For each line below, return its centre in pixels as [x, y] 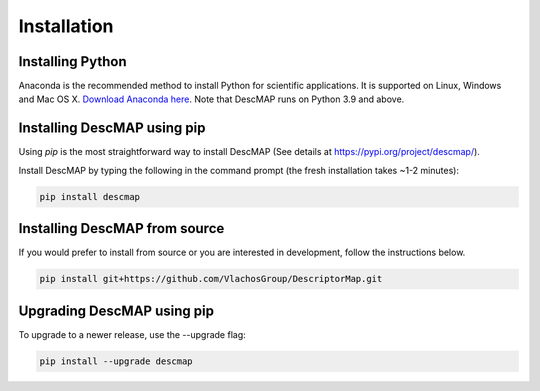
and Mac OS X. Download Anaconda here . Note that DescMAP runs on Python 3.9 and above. [211, 99]
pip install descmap [89, 196]
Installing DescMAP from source [121, 228]
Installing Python [72, 61]
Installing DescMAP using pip [112, 128]
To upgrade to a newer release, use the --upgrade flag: [132, 334]
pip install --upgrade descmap [116, 361]
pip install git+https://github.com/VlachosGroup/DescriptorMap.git [211, 279]
